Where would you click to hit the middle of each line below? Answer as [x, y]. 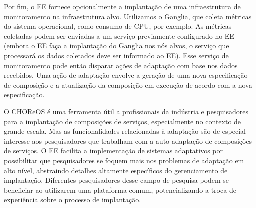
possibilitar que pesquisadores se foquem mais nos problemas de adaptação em [124, 160]
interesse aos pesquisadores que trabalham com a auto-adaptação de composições [128, 141]
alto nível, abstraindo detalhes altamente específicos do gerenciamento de [116, 170]
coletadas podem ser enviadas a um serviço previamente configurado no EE [119, 36]
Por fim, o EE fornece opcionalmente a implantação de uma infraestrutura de [122, 6]
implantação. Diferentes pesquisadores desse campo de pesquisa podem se [117, 180]
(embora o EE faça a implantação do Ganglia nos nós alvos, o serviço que [117, 46]
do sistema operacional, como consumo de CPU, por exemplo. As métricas [118, 26]
